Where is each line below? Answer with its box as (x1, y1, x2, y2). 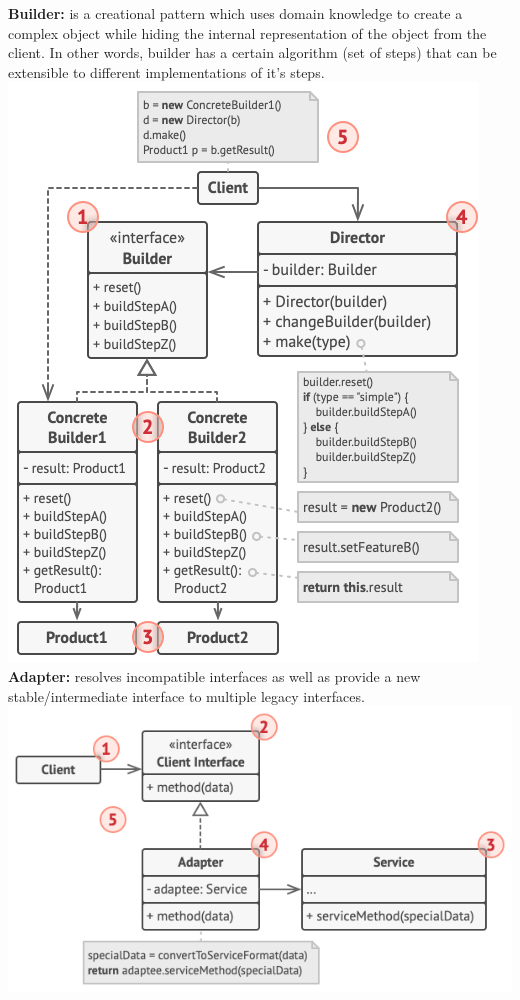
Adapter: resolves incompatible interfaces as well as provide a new (8, 665, 421, 686)
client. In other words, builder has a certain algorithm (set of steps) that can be (8, 42, 497, 63)
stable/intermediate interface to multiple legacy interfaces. (8, 685, 365, 706)
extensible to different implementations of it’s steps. (8, 61, 325, 82)
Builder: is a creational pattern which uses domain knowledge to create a (8, 3, 463, 23)
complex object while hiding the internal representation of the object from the (8, 22, 487, 43)
